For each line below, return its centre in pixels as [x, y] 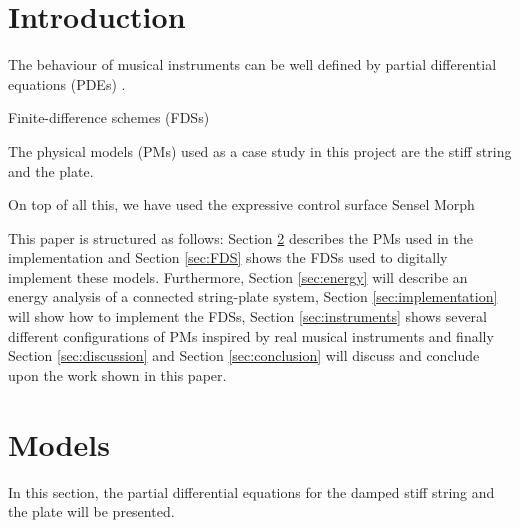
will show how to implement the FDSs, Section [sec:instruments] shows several [247, 316]
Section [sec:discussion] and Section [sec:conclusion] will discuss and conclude [244, 355]
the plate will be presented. [91, 511]
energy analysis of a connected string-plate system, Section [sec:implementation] [253, 296]
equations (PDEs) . [67, 83]
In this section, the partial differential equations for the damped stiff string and [251, 491]
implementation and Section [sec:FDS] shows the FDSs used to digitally [228, 257]
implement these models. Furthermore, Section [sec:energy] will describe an [238, 276]
